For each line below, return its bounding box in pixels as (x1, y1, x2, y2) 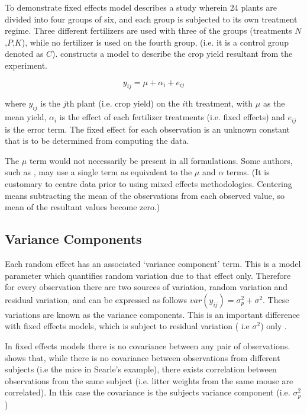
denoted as (5, 47, 44, 60)
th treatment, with (185, 97, 253, 110)
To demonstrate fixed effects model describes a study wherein (5, 1, 228, 13)
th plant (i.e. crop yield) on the (66, 97, 180, 110)
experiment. (5, 59, 47, 71)
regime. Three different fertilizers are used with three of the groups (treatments (5, 24, 292, 37)
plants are (241, 1, 277, 13)
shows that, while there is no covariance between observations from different (5, 351, 280, 363)
